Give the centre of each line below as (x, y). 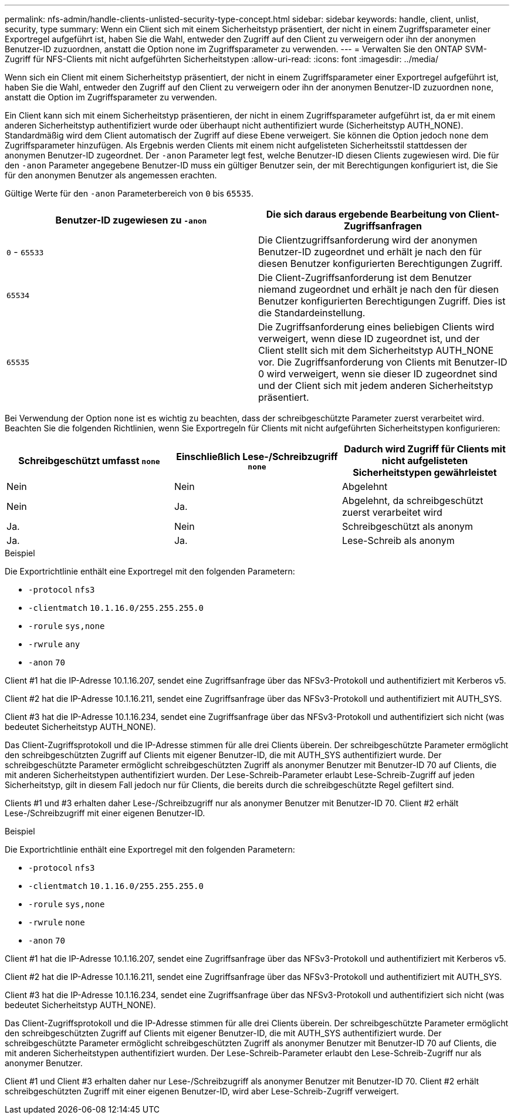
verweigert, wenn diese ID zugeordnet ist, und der (369, 339)
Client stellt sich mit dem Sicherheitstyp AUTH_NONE (376, 350)
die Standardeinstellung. (312, 313)
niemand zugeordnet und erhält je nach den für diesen (379, 289)
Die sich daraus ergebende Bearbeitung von (366, 214)
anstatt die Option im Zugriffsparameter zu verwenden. (111, 97)
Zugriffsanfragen (383, 226)
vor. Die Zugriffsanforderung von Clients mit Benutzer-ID (383, 362)
